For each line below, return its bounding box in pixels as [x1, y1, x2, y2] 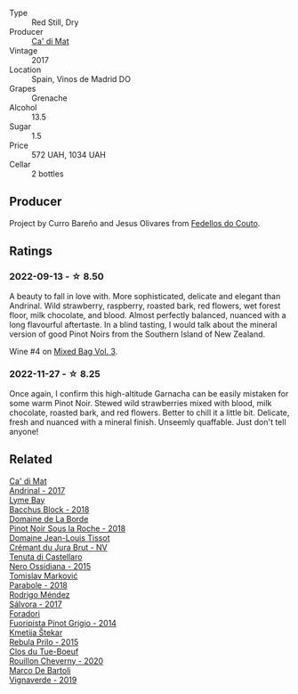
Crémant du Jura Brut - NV [9, 542, 109, 552]
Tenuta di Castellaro [9, 551, 83, 562]
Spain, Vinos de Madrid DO [31, 74, 132, 84]
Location [9, 64, 42, 75]
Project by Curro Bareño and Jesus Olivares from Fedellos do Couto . [9, 217, 261, 228]
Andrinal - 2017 [9, 485, 66, 495]
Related [9, 452, 53, 467]
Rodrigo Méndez [9, 589, 70, 600]
